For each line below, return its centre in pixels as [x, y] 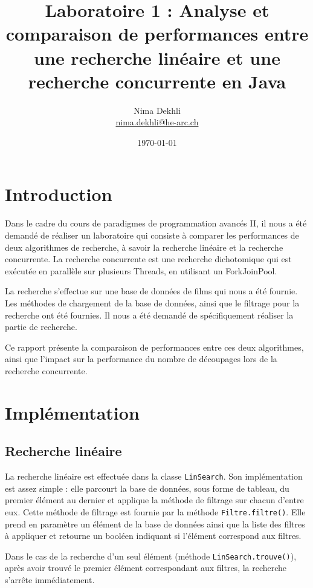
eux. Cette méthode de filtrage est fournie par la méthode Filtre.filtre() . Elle [155, 511]
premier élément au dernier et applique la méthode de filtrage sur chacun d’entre [154, 500]
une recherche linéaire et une [157, 57]
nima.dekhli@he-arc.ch [157, 122]
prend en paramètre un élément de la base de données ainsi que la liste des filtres [155, 524]
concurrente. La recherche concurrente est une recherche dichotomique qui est [148, 259]
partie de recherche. [41, 327]
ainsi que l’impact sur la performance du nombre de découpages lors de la [141, 359]
